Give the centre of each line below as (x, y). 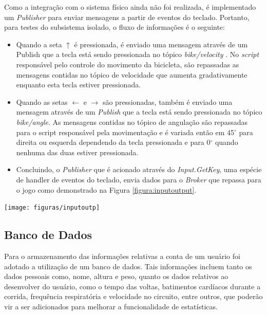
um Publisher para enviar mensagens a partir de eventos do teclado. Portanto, (127, 17)
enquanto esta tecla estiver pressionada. (79, 85)
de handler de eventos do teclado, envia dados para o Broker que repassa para (139, 179)
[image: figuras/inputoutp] (52, 208)
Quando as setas (42, 101)
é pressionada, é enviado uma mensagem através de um (161, 44)
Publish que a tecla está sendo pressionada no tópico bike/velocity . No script (138, 54)
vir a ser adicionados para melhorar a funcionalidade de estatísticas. (111, 306)
